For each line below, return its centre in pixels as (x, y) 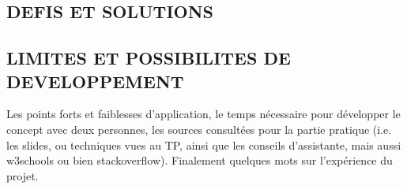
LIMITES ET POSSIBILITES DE (149, 58)
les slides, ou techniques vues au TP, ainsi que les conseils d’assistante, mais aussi (204, 145)
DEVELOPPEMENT (95, 81)
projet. (23, 175)
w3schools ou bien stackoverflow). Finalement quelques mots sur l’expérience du (200, 160)
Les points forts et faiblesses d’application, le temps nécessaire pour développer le (203, 114)
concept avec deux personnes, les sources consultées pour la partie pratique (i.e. (199, 129)
